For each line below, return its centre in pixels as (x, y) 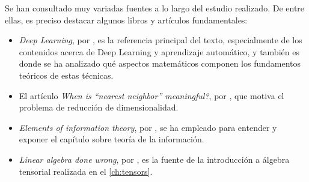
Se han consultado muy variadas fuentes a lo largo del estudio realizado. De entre (155, 8)
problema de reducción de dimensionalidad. (99, 107)
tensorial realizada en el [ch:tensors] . (86, 171)
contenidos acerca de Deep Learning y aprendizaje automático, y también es (159, 51)
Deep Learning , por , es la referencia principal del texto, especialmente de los (161, 40)
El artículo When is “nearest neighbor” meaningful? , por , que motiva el (151, 95)
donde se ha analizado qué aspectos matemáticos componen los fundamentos (160, 63)
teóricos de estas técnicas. (66, 75)
